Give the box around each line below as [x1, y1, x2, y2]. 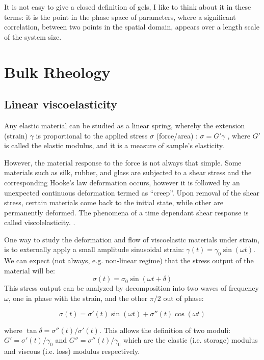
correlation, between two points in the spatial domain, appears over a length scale [4, 21, 259, 32]
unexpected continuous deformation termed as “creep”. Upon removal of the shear [4, 187, 259, 198]
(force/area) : [156, 130, 198, 141]
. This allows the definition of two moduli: [99, 324, 231, 335]
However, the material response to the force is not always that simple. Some [4, 157, 242, 168]
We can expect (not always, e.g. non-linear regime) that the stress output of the [4, 255, 254, 266]
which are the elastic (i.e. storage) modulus [123, 335, 258, 345]
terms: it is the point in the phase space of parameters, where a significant [4, 11, 236, 22]
